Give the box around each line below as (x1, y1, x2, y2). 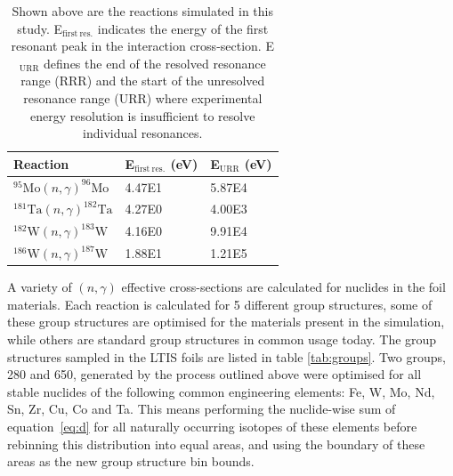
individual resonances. (83, 124, 203, 142)
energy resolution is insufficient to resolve (30, 106, 255, 125)
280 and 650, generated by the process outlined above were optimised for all (7, 365, 422, 383)
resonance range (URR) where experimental (23, 88, 263, 107)
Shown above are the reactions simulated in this (12, 2, 274, 20)
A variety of (7, 278, 72, 296)
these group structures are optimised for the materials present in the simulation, (7, 312, 445, 331)
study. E (17, 19, 63, 37)
